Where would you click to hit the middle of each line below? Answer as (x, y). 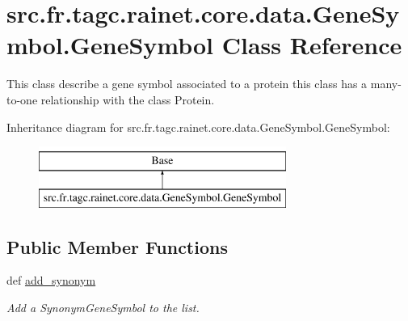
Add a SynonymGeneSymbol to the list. (103, 308)
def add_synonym (51, 280)
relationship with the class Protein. (128, 99)
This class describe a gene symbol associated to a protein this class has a (187, 84)
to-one (22, 99)
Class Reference (312, 45)
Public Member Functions (117, 246)
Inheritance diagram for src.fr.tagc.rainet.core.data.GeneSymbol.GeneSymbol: (198, 127)
